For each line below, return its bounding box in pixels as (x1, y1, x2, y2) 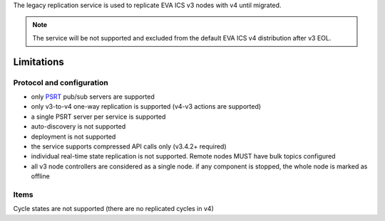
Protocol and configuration (13, 77, 108, 87)
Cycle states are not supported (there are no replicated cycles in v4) (13, 205, 214, 213)
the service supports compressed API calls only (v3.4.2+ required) (31, 142, 227, 151)
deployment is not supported (31, 132, 116, 141)
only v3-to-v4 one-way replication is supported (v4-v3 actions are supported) (31, 102, 262, 111)
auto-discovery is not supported (31, 122, 126, 131)
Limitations (13, 55, 64, 68)
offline (31, 172, 50, 180)
